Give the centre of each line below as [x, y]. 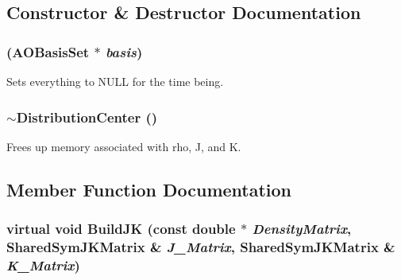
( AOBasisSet [48, 51]
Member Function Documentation [149, 189]
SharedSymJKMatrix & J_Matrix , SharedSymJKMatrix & [201, 247]
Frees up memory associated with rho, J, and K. [124, 146]
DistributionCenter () [87, 117]
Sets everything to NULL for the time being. [115, 81]
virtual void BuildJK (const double [121, 229]
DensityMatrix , [302, 229]
